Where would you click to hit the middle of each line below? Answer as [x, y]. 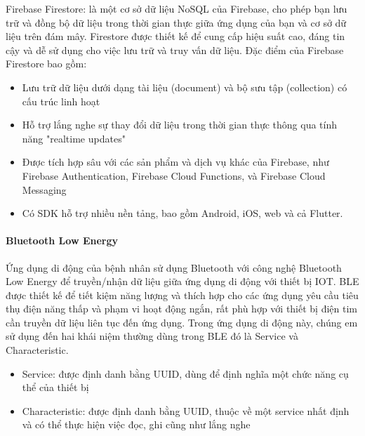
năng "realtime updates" [74, 138]
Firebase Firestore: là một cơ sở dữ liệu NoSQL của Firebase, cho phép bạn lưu [177, 8]
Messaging [44, 189]
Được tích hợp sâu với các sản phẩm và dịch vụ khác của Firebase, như [175, 162]
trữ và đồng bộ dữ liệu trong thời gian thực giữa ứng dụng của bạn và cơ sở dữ [176, 22]
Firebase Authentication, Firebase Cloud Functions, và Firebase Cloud [174, 175]
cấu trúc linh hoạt [61, 101]
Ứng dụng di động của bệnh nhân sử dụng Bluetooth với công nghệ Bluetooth [174, 267]
